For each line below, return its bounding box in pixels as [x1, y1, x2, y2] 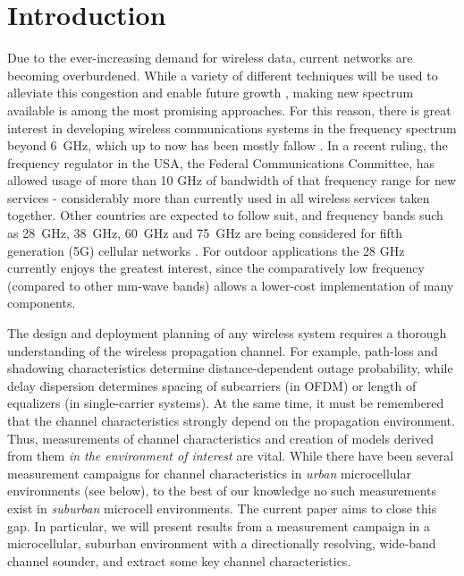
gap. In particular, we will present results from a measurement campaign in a [7, 516, 431, 535]
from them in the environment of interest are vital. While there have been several [7, 446, 454, 465]
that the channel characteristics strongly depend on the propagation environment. [7, 411, 455, 429]
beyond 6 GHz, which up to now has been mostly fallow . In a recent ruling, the [7, 136, 448, 155]
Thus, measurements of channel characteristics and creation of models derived [7, 428, 434, 447]
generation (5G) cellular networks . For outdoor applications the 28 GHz [7, 241, 405, 259]
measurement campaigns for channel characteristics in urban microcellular [7, 463, 411, 482]
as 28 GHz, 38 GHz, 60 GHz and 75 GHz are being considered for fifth [7, 224, 403, 242]
